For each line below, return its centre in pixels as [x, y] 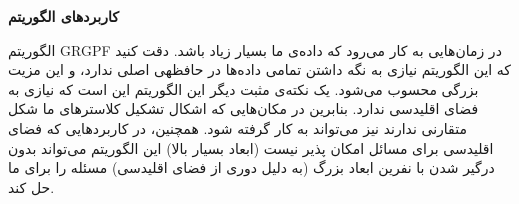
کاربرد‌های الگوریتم [63, 16]
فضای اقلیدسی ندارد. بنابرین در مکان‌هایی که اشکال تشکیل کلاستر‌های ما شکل [243, 108]
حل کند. [31, 186]
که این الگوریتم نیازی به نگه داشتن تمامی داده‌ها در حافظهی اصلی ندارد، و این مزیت [260, 69]
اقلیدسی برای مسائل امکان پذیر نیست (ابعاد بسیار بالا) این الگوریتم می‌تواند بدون [251, 147]
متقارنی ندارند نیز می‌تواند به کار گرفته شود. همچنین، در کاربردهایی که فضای [237, 127]
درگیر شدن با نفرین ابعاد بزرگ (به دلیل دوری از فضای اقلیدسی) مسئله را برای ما [251, 167]
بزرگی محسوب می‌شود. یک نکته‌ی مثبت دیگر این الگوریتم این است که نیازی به [243, 88]
